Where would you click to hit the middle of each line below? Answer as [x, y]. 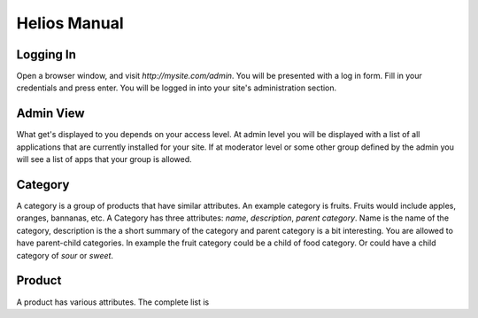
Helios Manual [70, 23]
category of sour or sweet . [65, 255]
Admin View [50, 114]
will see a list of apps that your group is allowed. [104, 159]
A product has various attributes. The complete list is [113, 302]
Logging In [46, 54]
